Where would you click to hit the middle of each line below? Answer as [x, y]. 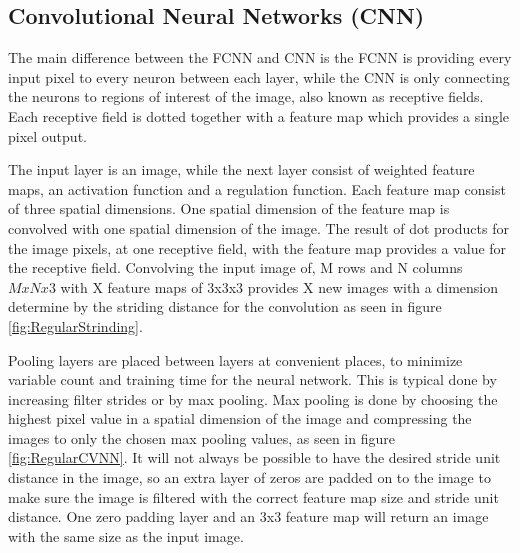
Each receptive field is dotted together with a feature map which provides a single [259, 115]
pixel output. [47, 135]
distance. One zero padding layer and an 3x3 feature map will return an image [248, 516]
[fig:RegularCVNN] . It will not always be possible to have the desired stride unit [254, 457]
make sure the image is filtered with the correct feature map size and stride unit [253, 496]
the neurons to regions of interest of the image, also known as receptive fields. [246, 96]
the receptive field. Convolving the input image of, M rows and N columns [235, 267]
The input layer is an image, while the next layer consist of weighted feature [241, 169]
